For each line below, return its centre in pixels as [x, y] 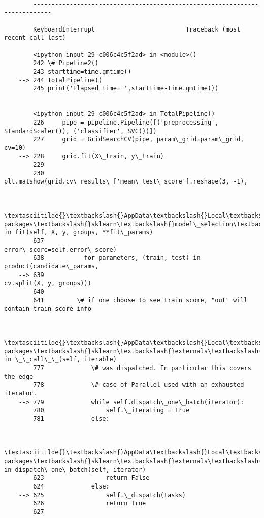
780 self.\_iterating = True [111, 410]
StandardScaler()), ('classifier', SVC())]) [80, 131]
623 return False [91, 478]
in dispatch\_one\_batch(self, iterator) [75, 469]
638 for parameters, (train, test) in [117, 258]
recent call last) [35, 38]
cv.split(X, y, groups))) [48, 283]
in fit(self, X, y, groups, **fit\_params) [79, 233]
